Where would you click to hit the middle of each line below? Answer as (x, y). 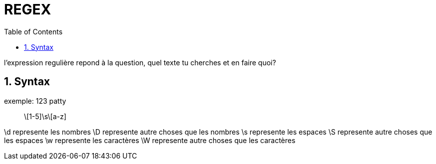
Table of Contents (33, 31)
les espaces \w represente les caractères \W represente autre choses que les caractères (150, 140)
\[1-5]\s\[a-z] (45, 116)
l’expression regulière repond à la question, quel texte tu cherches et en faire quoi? (140, 62)
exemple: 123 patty (35, 101)
